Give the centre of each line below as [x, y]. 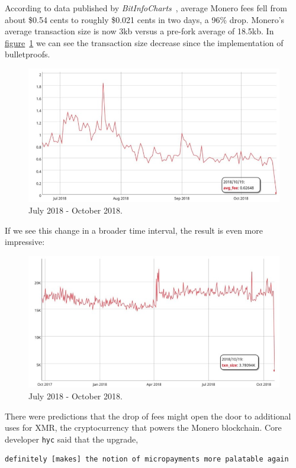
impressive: [25, 242]
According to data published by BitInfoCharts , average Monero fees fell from [146, 8]
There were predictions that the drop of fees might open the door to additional [148, 416]
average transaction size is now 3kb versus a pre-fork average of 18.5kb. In [139, 31]
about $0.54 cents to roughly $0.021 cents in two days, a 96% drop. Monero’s [145, 19]
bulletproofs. [28, 54]
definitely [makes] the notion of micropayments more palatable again [147, 459]
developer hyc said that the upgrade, [72, 439]
